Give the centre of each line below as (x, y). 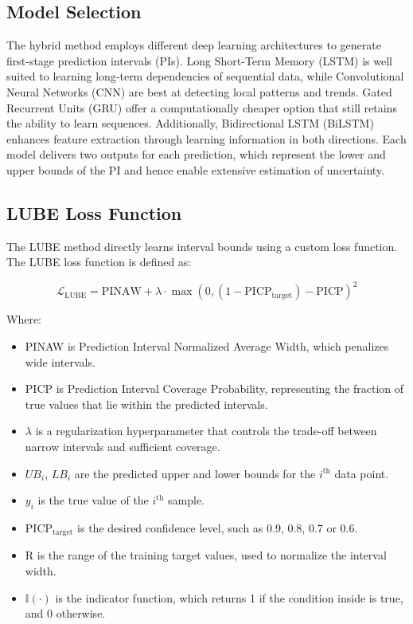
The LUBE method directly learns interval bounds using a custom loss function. (202, 246)
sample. (187, 500)
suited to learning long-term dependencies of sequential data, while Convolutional (205, 76)
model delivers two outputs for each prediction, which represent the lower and (196, 154)
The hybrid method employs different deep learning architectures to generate (194, 45)
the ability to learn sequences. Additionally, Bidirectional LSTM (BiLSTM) (190, 123)
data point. (362, 473)
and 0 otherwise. (65, 613)
